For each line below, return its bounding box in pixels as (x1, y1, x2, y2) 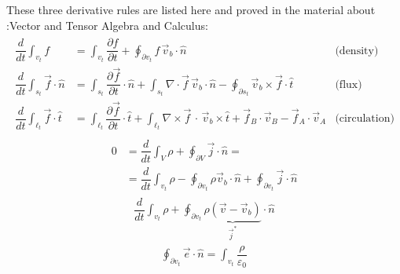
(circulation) (335, 113, 394, 124)
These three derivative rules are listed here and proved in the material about (6, 2, 376, 17)
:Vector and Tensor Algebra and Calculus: (6, 16, 208, 33)
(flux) (335, 79, 362, 90)
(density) (335, 45, 379, 57)
